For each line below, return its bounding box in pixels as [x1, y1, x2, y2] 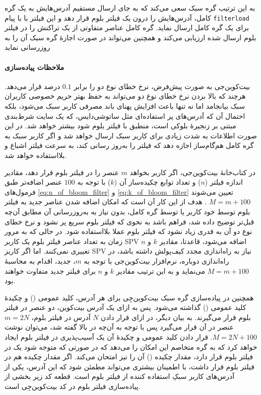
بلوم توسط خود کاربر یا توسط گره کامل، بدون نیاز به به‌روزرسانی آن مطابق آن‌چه [5, 206, 250, 216]
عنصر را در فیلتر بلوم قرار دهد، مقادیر [5, 167, 119, 177]
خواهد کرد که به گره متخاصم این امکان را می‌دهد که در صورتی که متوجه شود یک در [5, 341, 257, 352]
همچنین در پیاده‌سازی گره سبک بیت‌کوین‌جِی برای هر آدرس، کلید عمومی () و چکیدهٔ [5, 292, 254, 302]
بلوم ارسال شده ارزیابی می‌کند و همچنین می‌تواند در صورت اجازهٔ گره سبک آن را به [5, 32, 256, 42]
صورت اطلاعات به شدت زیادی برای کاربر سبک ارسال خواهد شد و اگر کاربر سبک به [5, 130, 257, 140]
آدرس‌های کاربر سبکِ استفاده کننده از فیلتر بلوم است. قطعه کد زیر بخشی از [5, 371, 234, 381]
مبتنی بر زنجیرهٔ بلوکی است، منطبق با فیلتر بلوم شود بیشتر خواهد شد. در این [5, 120, 236, 131]
